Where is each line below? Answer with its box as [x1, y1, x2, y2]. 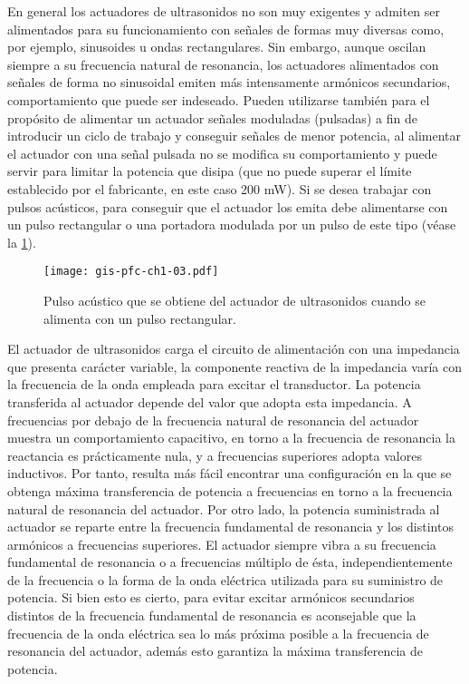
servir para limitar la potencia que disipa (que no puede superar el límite [7, 161, 412, 181]
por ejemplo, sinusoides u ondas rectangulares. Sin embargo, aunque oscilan [7, 37, 426, 56]
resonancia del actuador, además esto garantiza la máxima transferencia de [7, 641, 423, 660]
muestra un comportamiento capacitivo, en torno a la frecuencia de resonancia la [7, 428, 455, 447]
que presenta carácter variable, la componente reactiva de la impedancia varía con [7, 357, 462, 376]
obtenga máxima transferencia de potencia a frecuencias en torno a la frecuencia [7, 481, 453, 500]
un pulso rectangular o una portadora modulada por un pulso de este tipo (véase [7, 215, 456, 234]
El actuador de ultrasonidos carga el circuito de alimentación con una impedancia [7, 339, 460, 358]
